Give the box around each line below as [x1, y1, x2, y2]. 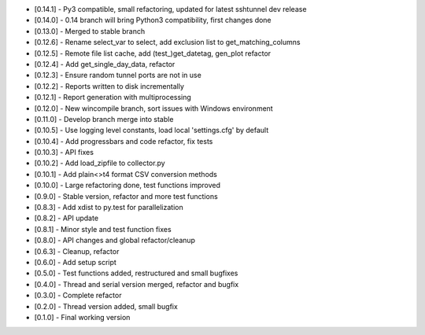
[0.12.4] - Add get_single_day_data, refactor [34, 59, 176, 68]
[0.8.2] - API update [34, 213, 98, 223]
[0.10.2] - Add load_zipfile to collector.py [34, 158, 165, 168]
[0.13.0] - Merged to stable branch [34, 26, 146, 35]
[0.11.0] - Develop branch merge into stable [34, 114, 174, 123]
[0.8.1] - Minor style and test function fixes [34, 224, 172, 234]
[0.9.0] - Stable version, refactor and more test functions [34, 191, 218, 201]
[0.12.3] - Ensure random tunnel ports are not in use [34, 71, 202, 80]
